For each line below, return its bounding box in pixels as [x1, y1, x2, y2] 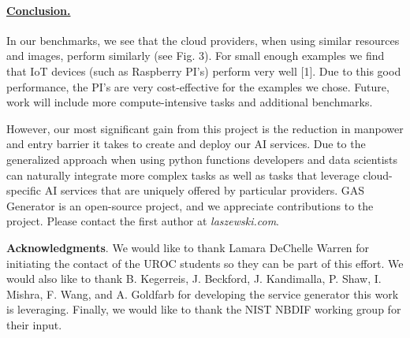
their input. [6, 316, 62, 332]
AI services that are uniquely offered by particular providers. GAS [44, 182, 365, 199]
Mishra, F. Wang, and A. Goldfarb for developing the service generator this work [6, 285, 399, 302]
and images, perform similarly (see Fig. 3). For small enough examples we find [6, 47, 385, 64]
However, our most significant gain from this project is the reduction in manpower [6, 120, 404, 136]
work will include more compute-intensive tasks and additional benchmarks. [6, 94, 373, 110]
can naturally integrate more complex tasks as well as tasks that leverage [6, 166, 360, 183]
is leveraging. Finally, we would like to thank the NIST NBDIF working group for [6, 301, 401, 318]
